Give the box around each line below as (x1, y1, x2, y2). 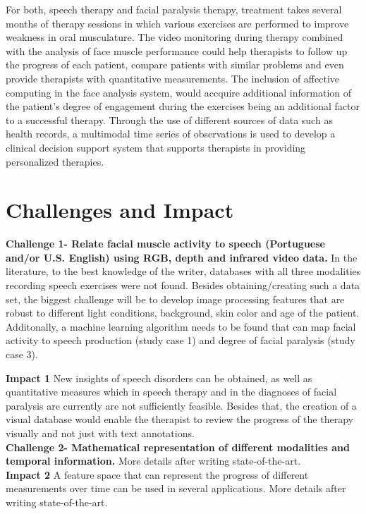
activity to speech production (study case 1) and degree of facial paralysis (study (6, 333, 355, 348)
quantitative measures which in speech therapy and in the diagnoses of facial (6, 384, 337, 399)
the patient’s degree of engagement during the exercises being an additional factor (6, 99, 360, 114)
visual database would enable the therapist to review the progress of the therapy (6, 412, 353, 427)
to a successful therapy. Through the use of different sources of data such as (6, 112, 333, 127)
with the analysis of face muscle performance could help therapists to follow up (6, 43, 348, 58)
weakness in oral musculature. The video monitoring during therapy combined (6, 30, 343, 44)
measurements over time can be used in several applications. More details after (6, 481, 346, 496)
